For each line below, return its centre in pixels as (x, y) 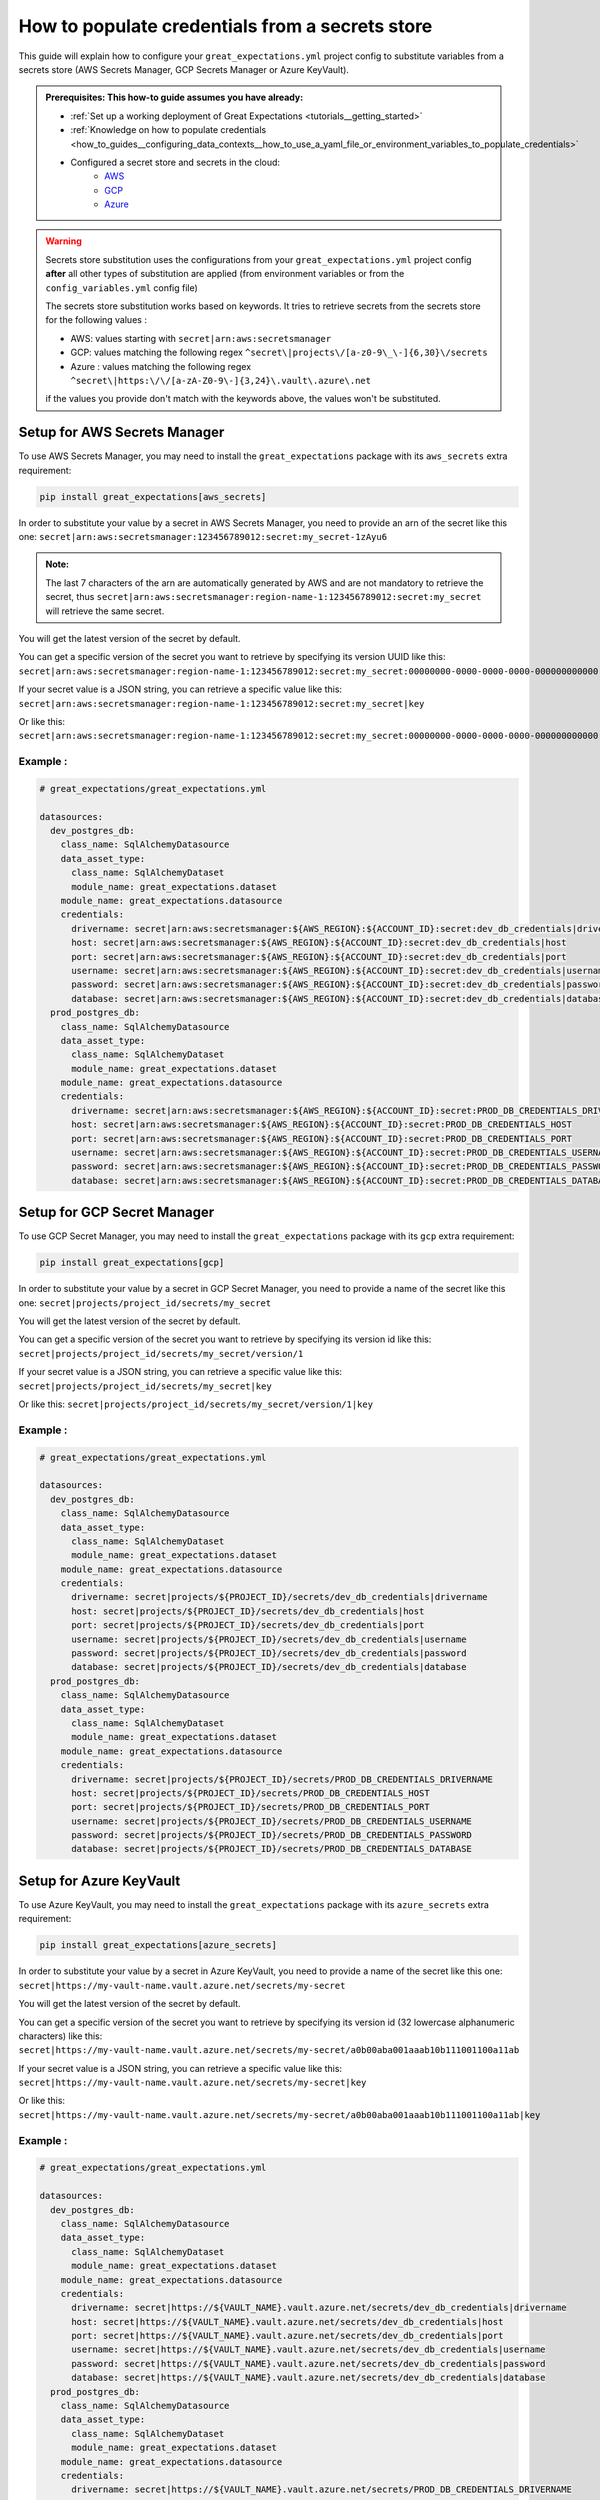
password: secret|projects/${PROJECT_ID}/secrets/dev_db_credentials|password (269, 1653)
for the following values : (96, 320)
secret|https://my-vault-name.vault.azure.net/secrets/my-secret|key (192, 2083)
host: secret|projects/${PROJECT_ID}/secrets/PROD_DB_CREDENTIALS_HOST (250, 1793)
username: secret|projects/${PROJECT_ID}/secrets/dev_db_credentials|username (269, 1639)
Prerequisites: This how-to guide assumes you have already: (174, 97)
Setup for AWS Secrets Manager (121, 432)
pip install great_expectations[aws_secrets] (153, 496)
